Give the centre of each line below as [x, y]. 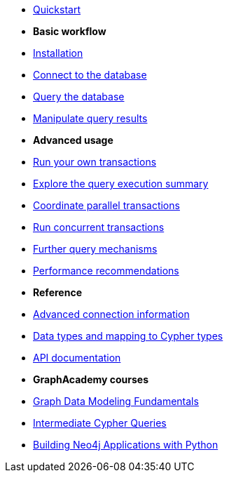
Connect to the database [90, 75]
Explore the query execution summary [121, 184]
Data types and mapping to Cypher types [128, 336]
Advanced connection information [111, 314]
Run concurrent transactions [99, 227]
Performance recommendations [106, 271]
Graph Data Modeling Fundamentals [116, 401]
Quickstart [57, 9]
